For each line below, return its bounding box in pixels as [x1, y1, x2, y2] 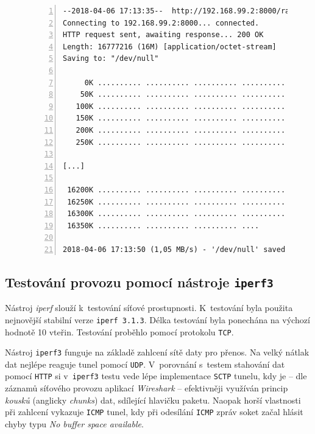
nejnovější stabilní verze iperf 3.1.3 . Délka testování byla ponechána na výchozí [5, 313, 310, 326]
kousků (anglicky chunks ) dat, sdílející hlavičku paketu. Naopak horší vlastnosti [5, 393, 301, 406]
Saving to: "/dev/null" [63, 54, 159, 63]
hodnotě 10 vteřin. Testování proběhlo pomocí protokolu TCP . [5, 325, 234, 338]
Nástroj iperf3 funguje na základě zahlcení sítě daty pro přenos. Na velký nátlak [5, 346, 310, 359]
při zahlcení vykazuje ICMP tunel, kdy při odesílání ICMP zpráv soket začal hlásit [5, 405, 303, 418]
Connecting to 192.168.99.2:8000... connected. [63, 18, 260, 27]
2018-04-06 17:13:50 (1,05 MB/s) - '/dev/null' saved [63, 245, 286, 254]
